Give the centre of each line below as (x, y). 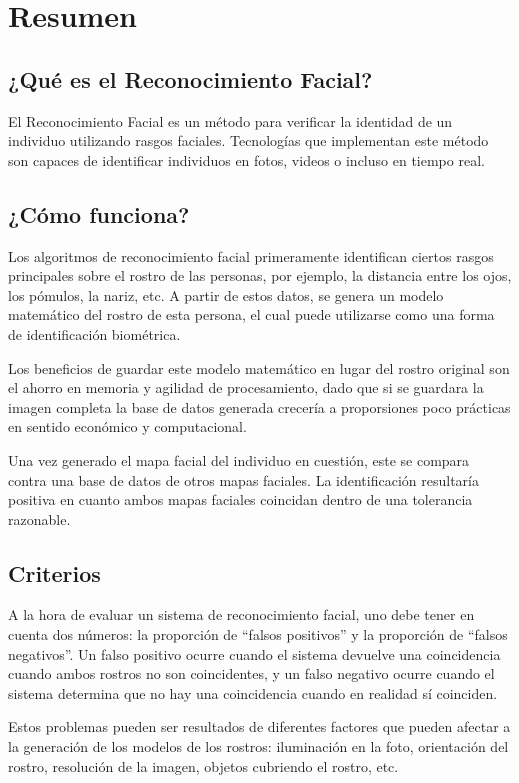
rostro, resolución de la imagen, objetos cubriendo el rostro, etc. (203, 765)
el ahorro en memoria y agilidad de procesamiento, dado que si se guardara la (246, 387)
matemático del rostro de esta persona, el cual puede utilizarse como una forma (251, 314)
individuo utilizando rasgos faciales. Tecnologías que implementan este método (248, 140)
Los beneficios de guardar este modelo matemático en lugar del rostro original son (259, 367)
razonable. (39, 518)
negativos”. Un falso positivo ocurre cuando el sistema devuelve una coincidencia (254, 653)
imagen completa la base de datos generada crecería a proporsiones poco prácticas (259, 406)
